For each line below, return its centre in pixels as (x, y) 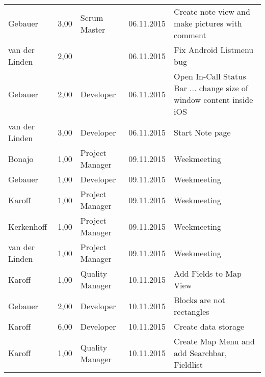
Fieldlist (188, 365)
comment (190, 35)
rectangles (192, 312)
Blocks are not (200, 300)
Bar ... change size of (211, 88)
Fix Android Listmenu (214, 50)
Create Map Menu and (214, 341)
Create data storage (209, 326)
